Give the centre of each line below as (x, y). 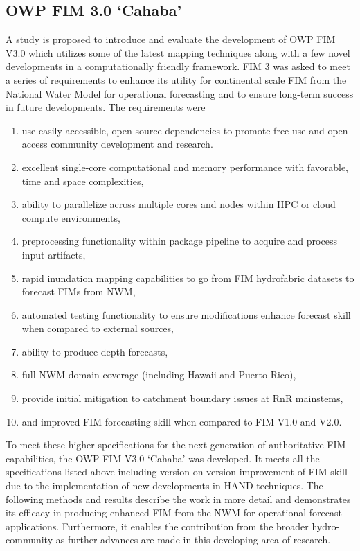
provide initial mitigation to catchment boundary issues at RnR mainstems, (182, 398)
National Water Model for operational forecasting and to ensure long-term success (180, 93)
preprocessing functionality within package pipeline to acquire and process (179, 241)
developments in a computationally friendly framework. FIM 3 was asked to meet (178, 66)
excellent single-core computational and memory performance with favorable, (185, 167)
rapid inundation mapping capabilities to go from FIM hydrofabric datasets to (188, 278)
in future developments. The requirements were (106, 107)
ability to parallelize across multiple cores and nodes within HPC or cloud (179, 204)
